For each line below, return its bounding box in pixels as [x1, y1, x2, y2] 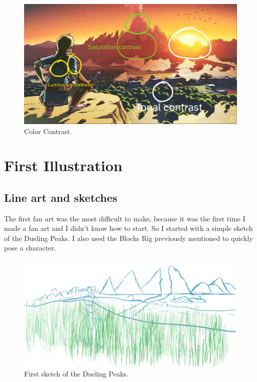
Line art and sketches [4, 189, 117, 205]
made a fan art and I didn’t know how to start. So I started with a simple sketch [4, 223, 253, 233]
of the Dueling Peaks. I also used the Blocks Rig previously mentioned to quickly [4, 232, 253, 243]
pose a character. [4, 242, 56, 253]
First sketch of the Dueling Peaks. [24, 368, 128, 378]
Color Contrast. [24, 125, 72, 136]
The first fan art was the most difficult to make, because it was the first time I [4, 213, 245, 223]
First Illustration [4, 155, 122, 176]
